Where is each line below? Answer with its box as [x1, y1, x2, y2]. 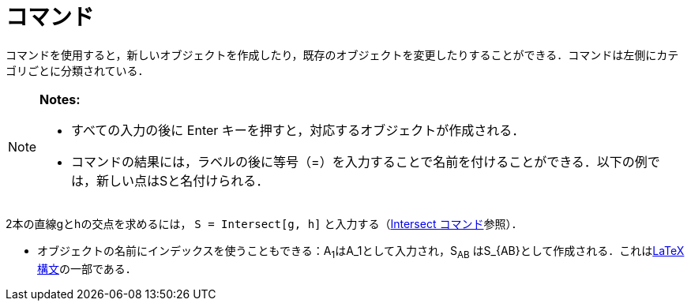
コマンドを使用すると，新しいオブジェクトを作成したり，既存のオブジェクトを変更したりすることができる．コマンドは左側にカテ [6, 47, 679, 62]
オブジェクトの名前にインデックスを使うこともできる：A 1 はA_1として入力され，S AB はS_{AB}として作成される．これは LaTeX [37, 243, 685, 260]
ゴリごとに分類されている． [6, 63, 149, 77]
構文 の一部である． [37, 261, 137, 275]
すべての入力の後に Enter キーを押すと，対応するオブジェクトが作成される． [71, 122, 525, 138]
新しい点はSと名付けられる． [96, 172, 269, 189]
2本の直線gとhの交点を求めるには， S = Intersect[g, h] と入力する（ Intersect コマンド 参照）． [6, 216, 523, 230]
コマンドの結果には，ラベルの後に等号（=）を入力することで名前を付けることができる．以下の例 [71, 153, 648, 170]
